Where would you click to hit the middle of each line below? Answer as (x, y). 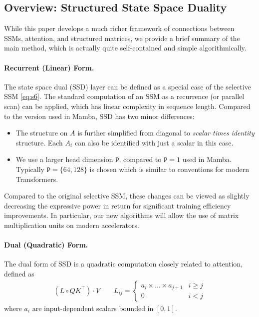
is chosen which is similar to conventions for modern (169, 169)
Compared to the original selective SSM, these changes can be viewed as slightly (127, 196)
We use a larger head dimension (64, 159)
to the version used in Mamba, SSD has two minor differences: (99, 116)
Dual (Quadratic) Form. (46, 245)
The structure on (42, 133)
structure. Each (39, 142)
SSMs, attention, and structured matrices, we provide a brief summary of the (122, 38)
